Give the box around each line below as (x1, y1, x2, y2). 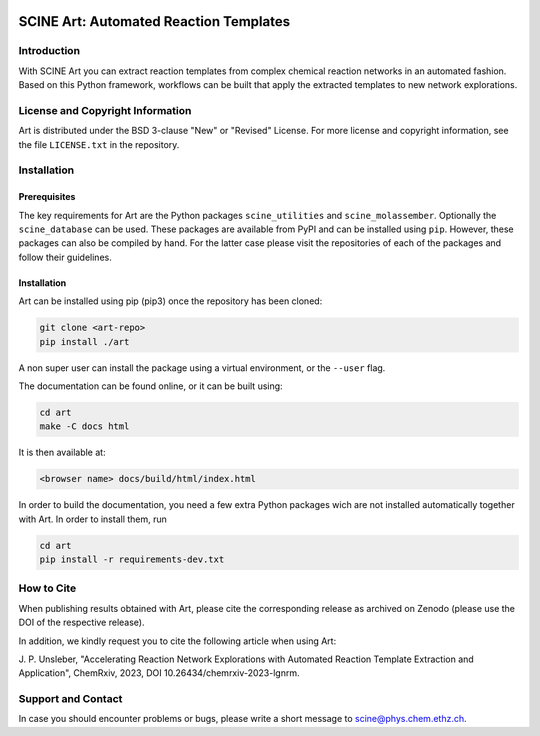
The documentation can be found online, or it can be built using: (18, 380, 284, 392)
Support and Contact (18, 692, 123, 706)
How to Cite (18, 581, 77, 595)
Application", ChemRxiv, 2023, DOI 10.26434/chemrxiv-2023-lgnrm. (18, 667, 300, 679)
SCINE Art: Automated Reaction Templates (18, 13, 290, 30)
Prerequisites (18, 191, 76, 203)
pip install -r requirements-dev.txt (39, 554, 225, 565)
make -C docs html (39, 421, 130, 432)
